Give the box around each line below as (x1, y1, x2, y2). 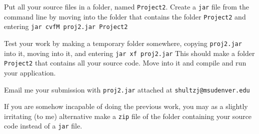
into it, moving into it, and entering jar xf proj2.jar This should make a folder (4, 47, 255, 58)
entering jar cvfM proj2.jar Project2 (4, 21, 128, 31)
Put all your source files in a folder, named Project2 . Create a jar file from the (4, 1, 249, 11)
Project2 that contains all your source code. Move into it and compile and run (4, 57, 246, 68)
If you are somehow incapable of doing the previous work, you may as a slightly (4, 101, 248, 111)
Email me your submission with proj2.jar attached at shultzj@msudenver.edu (4, 84, 250, 94)
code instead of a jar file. (4, 120, 82, 131)
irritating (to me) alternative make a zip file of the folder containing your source (4, 110, 252, 121)
